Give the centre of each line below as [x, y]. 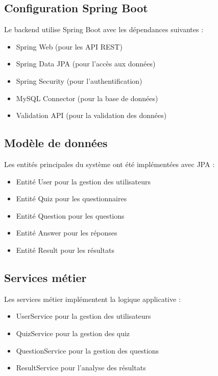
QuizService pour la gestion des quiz [73, 333]
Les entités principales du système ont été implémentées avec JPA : [110, 164]
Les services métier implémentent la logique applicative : [92, 299]
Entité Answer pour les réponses [67, 233]
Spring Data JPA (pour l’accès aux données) [86, 64]
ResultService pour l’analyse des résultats [81, 368]
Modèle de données [56, 143]
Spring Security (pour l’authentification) [79, 80]
